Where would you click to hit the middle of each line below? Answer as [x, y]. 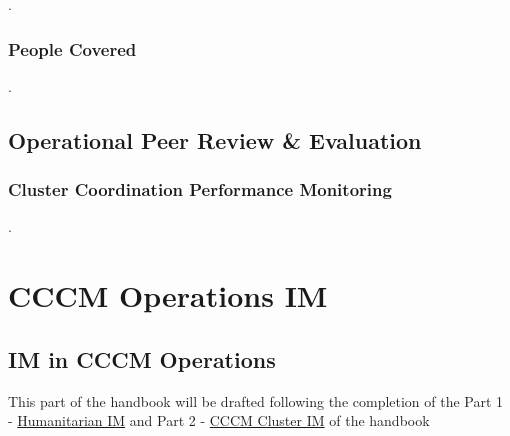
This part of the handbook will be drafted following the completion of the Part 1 [256, 400]
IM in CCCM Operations [142, 358]
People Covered [72, 48]
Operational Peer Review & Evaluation [215, 139]
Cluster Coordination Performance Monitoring [200, 189]
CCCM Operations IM [168, 295]
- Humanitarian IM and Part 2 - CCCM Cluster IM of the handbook [219, 420]
